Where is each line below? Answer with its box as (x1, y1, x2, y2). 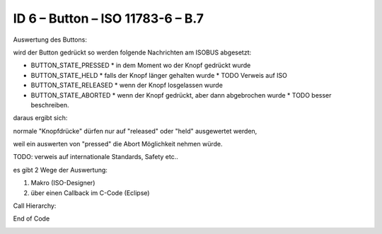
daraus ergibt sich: (13, 114, 68, 122)
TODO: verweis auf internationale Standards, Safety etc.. (13, 153, 178, 161)
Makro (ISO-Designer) (30, 179, 95, 187)
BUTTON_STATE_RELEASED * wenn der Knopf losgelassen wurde (30, 81, 223, 90)
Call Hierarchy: (13, 201, 57, 210)
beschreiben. (30, 100, 70, 109)
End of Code (13, 214, 50, 223)
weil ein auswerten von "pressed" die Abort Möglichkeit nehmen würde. (13, 140, 223, 148)
